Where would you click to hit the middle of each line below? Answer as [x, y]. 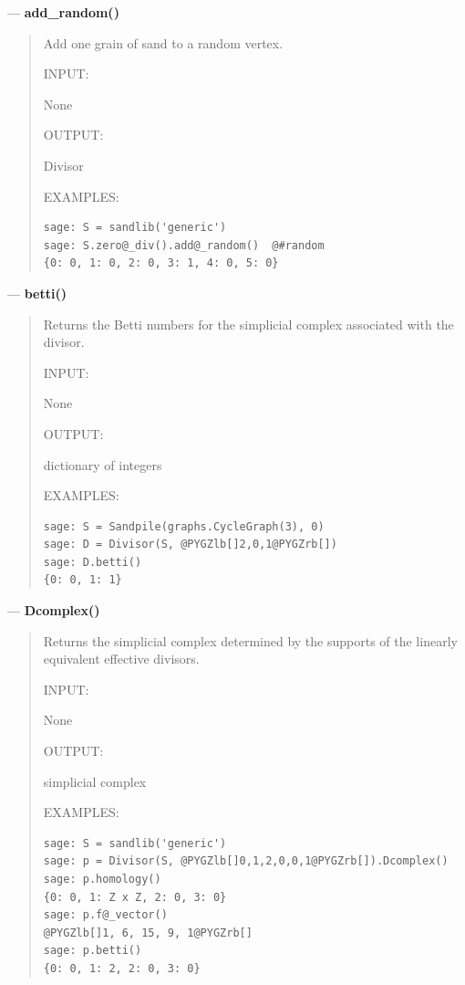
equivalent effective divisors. [121, 659]
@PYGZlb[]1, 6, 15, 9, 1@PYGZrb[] [148, 933]
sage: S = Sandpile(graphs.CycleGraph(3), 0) [184, 526]
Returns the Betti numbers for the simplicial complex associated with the [248, 324]
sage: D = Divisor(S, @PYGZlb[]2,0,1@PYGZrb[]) [190, 545]
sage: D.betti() [93, 562]
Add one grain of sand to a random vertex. [163, 42]
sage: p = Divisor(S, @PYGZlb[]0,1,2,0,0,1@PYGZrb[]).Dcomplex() [246, 861]
